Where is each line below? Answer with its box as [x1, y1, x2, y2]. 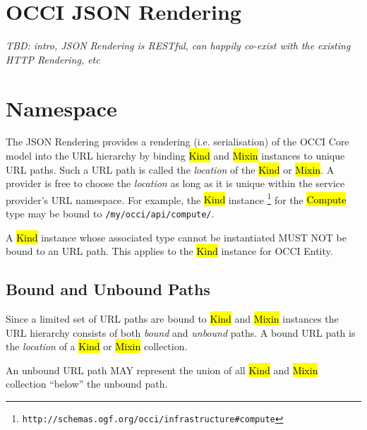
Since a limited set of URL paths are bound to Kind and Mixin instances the [6, 311, 339, 326]
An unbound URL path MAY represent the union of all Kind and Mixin [6, 362, 318, 377]
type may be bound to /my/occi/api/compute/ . [6, 206, 215, 221]
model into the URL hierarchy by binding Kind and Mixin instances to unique [6, 148, 345, 163]
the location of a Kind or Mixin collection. [6, 339, 188, 354]
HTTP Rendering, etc [6, 52, 100, 66]
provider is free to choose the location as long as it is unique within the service [6, 176, 345, 191]
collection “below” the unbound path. [6, 376, 168, 391]
